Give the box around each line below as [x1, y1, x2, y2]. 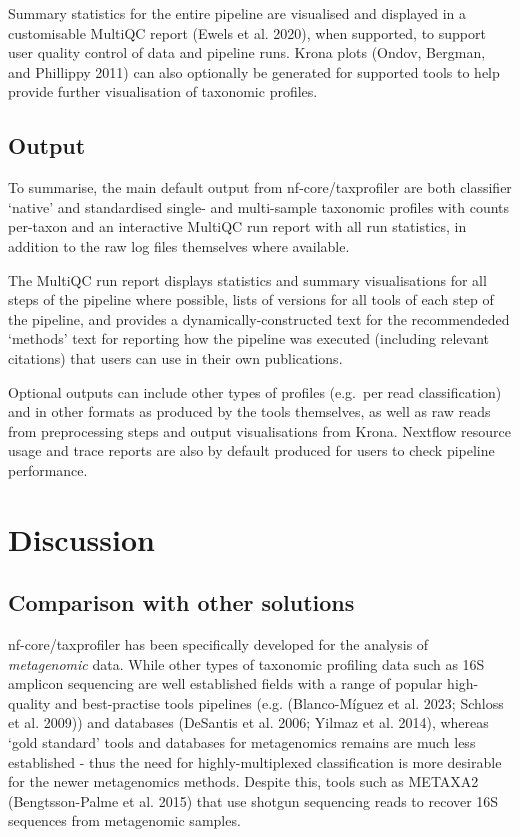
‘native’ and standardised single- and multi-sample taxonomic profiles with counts [8, 196, 510, 217]
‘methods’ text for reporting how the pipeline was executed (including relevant [8, 328, 489, 349]
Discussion [8, 518, 155, 559]
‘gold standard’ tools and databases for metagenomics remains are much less [8, 732, 476, 753]
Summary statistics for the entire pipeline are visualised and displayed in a [8, 3, 466, 23]
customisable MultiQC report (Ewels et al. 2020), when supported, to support [8, 22, 486, 43]
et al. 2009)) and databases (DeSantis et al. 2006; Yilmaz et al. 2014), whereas [8, 712, 489, 733]
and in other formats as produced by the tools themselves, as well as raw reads [8, 401, 491, 422]
